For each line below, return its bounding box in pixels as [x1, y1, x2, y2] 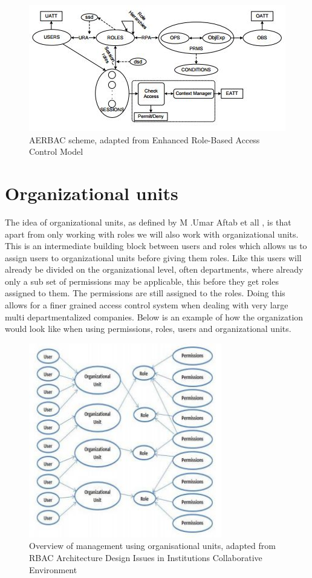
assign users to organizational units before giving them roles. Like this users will [5, 251, 302, 264]
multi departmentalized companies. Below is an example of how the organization [5, 310, 304, 323]
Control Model [29, 145, 83, 158]
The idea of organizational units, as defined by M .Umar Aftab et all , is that [5, 215, 291, 228]
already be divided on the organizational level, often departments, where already [5, 263, 304, 276]
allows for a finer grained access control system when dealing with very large [5, 299, 288, 311]
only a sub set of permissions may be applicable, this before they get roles [5, 274, 279, 287]
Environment [29, 563, 77, 576]
